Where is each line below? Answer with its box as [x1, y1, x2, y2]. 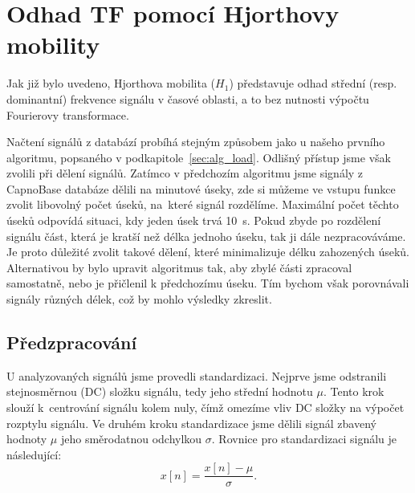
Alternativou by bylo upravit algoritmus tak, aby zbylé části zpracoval [6, 259, 352, 275]
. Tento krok [323, 383, 384, 400]
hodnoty [6, 430, 47, 447]
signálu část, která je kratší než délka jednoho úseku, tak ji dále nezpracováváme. [6, 227, 406, 244]
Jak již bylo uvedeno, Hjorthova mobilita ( [6, 75, 216, 92]
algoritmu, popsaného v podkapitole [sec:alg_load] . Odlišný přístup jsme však [6, 149, 391, 165]
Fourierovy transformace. [6, 106, 129, 123]
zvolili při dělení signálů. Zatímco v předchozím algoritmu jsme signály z [6, 165, 364, 181]
